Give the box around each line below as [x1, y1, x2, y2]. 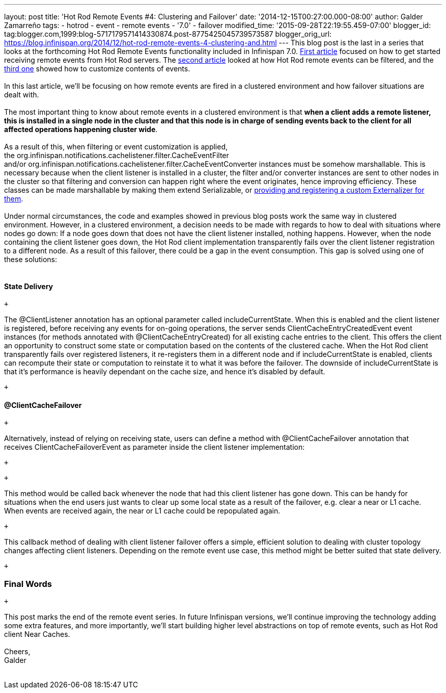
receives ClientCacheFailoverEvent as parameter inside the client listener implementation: [4, 443, 305, 452]
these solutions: [4, 255, 58, 264]
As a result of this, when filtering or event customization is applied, [4, 142, 228, 151]
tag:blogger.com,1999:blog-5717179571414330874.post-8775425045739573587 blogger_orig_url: [4, 30, 332, 38]
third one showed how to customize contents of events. [4, 64, 190, 73]
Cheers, [4, 647, 31, 656]
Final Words [4, 578, 52, 589]
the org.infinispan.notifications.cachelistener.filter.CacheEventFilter [4, 151, 229, 160]
